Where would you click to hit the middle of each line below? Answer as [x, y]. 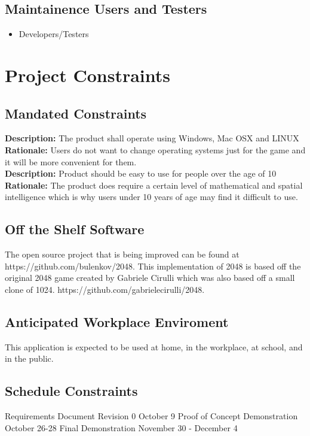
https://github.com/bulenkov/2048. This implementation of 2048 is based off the [153, 266]
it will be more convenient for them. [71, 161]
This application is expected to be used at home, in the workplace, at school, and [154, 346]
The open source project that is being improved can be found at [122, 254]
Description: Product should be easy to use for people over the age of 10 [141, 173]
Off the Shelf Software [75, 229]
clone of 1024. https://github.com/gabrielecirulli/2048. [105, 289]
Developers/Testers [54, 34]
